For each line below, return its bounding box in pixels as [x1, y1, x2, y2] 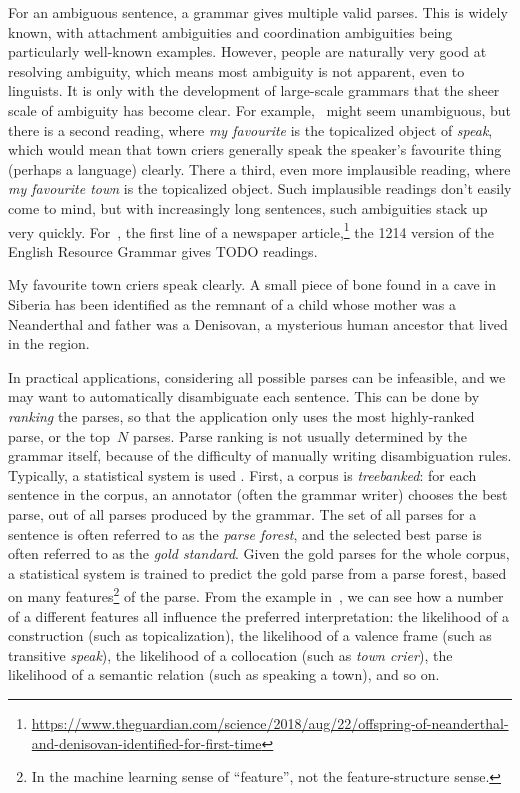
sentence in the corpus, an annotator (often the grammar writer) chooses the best [8, 484, 508, 505]
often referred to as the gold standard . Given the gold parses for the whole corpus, [8, 543, 510, 564]
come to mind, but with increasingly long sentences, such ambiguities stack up [8, 197, 488, 218]
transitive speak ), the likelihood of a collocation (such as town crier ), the [8, 644, 453, 665]
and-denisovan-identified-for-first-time [31, 732, 262, 753]
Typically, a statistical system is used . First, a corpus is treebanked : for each [8, 464, 477, 485]
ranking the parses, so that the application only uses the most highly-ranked [8, 405, 475, 426]
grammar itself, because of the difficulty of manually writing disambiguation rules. [8, 445, 512, 466]
